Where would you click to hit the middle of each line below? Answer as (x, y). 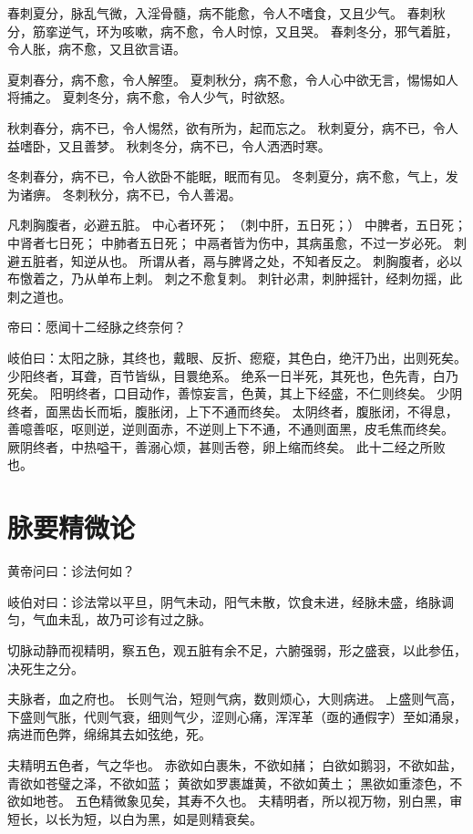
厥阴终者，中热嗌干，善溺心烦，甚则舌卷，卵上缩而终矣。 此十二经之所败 (226, 446)
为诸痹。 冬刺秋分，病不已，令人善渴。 (124, 194)
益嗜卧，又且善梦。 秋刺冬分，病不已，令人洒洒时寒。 (169, 145)
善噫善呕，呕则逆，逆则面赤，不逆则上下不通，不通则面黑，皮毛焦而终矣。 (231, 429)
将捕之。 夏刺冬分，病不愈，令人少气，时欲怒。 (150, 97)
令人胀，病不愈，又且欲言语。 (97, 49)
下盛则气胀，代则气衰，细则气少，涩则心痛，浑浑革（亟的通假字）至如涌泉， (237, 716)
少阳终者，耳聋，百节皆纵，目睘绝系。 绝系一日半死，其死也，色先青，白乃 (233, 375)
